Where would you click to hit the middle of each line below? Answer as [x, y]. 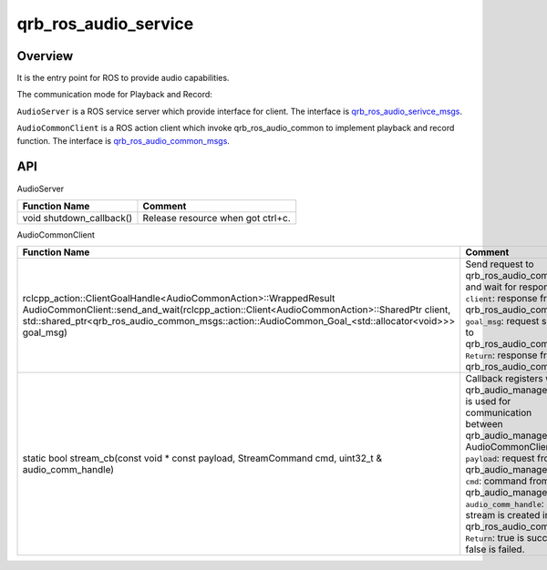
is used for [488, 402]
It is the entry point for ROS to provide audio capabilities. [123, 78]
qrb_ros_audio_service [105, 24]
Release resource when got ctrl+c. [217, 218]
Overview [45, 56]
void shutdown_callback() [77, 218]
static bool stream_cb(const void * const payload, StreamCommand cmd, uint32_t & [202, 458]
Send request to [500, 264]
